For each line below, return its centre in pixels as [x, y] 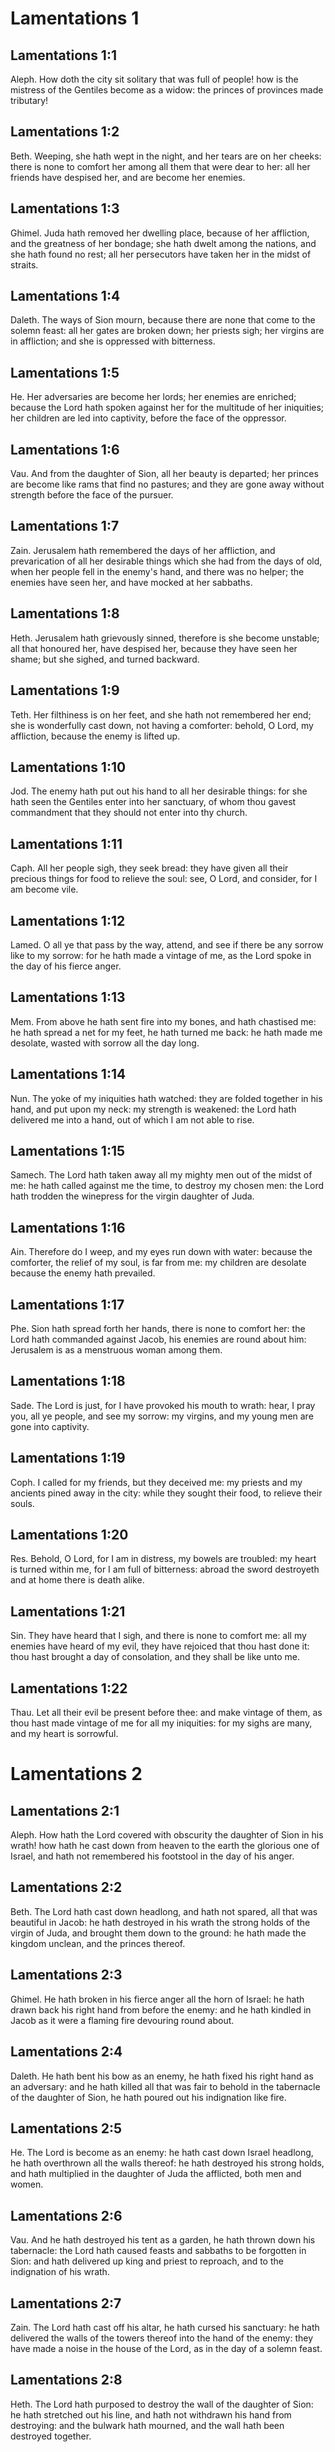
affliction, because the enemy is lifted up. [95, 736]
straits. [24, 264]
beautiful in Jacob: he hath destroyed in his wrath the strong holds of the [160, 1922]
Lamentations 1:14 [68, 1074]
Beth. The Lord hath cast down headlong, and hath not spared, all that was [164, 1911]
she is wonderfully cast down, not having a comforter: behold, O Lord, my [162, 725]
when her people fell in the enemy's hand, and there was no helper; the [157, 571]
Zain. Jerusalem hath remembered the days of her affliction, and [143, 550]
